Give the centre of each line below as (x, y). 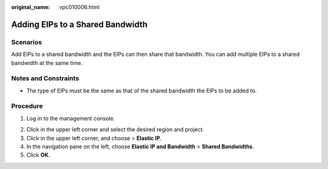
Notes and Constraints (45, 78)
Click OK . (38, 155)
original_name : (31, 7)
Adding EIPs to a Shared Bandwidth (80, 24)
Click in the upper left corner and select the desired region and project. (115, 129)
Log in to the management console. (71, 118)
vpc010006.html (80, 7)
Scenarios (27, 42)
